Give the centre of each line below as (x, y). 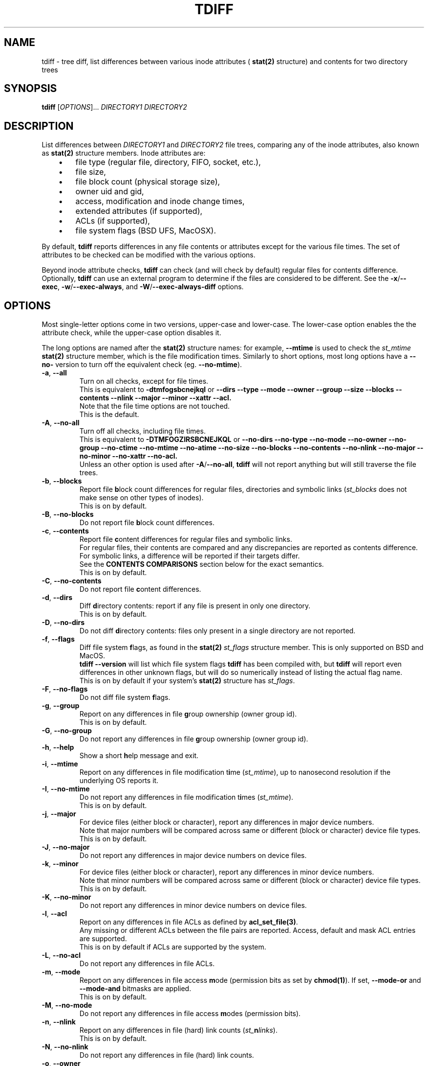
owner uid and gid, (110, 192)
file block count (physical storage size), (148, 182)
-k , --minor (60, 864)
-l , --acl (54, 914)
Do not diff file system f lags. (125, 697)
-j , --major (59, 814)
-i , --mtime (60, 764)
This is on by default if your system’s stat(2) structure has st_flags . (187, 681)
